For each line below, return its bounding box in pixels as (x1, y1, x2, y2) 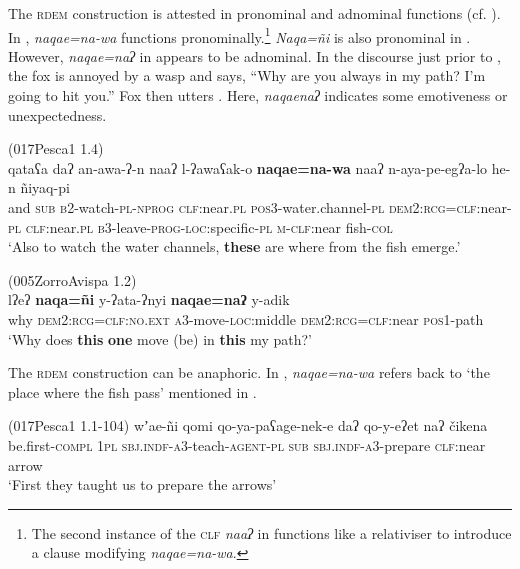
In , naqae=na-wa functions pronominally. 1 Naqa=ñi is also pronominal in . (8, 23, 471, 47)
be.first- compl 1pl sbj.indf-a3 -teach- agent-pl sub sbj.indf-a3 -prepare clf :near (8, 434, 486, 455)
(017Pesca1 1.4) (8, 138, 104, 159)
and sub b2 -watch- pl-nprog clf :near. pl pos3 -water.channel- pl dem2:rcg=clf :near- (8, 197, 512, 217)
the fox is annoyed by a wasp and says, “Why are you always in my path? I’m (8, 65, 486, 86)
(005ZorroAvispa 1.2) (8, 269, 137, 290)
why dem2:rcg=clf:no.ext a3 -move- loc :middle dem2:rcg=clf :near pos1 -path (8, 308, 484, 329)
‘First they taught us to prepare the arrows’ (8, 474, 277, 495)
